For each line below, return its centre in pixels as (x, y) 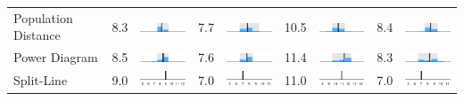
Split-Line (41, 80)
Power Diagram (56, 57)
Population (43, 17)
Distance (37, 35)
